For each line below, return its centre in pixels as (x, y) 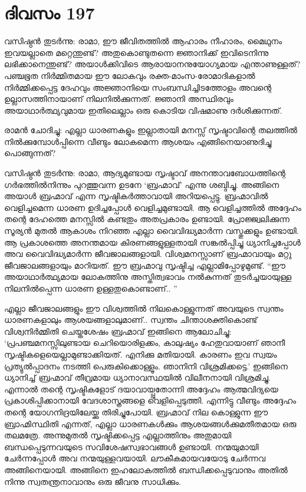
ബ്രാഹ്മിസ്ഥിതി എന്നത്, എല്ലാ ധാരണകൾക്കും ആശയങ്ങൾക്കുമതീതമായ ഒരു (150, 423)
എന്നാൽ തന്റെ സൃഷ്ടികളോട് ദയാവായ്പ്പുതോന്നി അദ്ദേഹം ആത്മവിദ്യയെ (141, 389)
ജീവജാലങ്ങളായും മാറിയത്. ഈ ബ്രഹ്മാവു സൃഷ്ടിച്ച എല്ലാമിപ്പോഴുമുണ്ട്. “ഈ (145, 265)
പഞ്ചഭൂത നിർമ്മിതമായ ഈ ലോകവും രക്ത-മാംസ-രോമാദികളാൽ (130, 75)
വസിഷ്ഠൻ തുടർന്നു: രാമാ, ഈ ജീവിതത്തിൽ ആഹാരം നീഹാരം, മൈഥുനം (143, 41)
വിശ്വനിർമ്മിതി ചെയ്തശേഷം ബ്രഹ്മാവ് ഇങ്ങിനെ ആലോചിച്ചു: (118, 331)
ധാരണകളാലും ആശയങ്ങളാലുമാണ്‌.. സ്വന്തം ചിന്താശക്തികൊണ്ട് (131, 320)
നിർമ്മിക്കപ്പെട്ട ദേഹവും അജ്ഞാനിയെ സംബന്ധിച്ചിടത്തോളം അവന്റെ (138, 87)
